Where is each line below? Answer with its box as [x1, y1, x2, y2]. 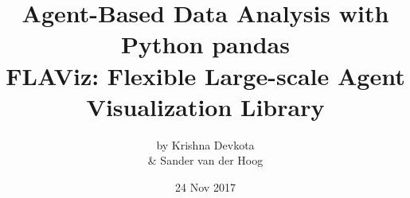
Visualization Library [86, 90, 325, 122]
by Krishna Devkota [156, 136, 255, 153]
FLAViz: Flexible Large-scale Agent [6, 59, 405, 91]
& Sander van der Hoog [147, 152, 264, 169]
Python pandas [121, 28, 290, 60]
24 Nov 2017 [175, 178, 236, 195]
